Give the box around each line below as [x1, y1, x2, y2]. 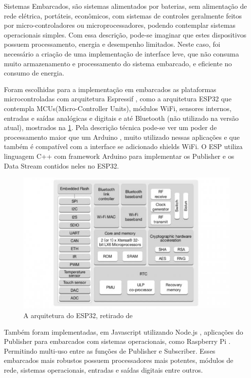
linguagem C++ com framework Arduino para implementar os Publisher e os [4, 151, 234, 161]
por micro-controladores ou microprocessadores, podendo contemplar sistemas [4, 20, 236, 30]
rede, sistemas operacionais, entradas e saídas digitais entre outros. [4, 365, 203, 375]
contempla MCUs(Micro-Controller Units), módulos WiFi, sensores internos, [4, 103, 232, 113]
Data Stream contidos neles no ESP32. [4, 160, 119, 170]
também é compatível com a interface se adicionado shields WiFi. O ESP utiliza [4, 141, 243, 151]
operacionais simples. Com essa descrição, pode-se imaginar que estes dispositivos [4, 29, 247, 39]
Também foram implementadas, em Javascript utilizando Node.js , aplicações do [4, 326, 243, 337]
